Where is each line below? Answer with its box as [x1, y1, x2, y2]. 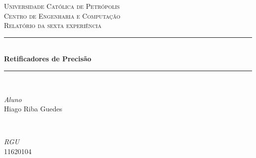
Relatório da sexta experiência [4, 20, 101, 30]
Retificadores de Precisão [4, 53, 92, 64]
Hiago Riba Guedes [4, 104, 63, 114]
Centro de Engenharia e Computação [4, 10, 121, 21]
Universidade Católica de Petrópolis [4, 1, 120, 11]
